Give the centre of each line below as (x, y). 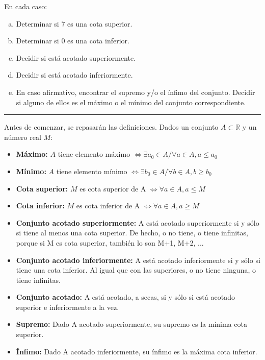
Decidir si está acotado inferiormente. (74, 75)
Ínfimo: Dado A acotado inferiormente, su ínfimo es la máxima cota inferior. (137, 351)
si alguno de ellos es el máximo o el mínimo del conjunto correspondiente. (131, 102)
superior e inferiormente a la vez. (68, 307)
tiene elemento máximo (94, 154)
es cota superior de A (113, 188)
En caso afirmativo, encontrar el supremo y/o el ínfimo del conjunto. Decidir (136, 92)
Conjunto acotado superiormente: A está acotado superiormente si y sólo (138, 222)
